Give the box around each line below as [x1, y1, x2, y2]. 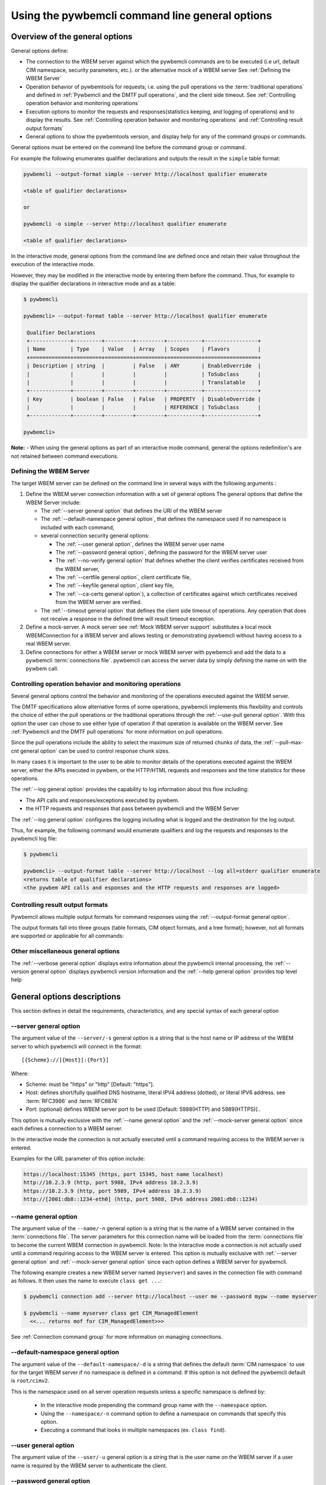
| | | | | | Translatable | [27, 379, 261, 386]
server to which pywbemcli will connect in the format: [11, 1042, 142, 1050]
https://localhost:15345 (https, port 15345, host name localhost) [23, 1171, 224, 1178]
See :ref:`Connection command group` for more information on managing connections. [11, 1334, 223, 1341]
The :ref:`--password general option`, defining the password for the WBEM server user [55, 548, 268, 555]
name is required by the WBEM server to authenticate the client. [11, 1462, 167, 1469]
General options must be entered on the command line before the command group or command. [11, 144, 247, 151]
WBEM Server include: [25, 499, 81, 506]
